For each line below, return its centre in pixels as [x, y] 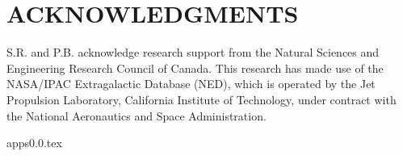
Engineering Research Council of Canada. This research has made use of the [195, 67]
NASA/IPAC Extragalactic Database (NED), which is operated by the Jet [191, 84]
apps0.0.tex [34, 143]
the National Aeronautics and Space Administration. [136, 115]
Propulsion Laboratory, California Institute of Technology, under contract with [201, 99]
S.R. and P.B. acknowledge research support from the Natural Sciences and [193, 52]
